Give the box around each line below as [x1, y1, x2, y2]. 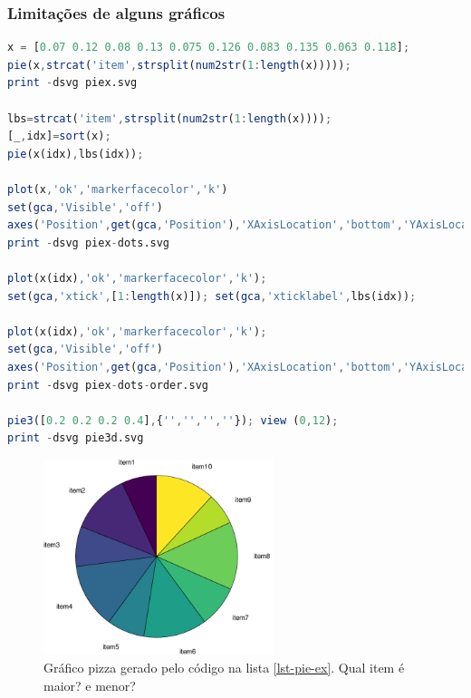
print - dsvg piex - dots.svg [7, 236, 170, 249]
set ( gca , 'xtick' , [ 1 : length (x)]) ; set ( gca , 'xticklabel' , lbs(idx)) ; [7, 289, 417, 303]
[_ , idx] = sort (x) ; [7, 130, 111, 143]
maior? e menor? [43, 675, 136, 694]
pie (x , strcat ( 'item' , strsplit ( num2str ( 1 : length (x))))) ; [7, 58, 351, 72]
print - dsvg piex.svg [7, 76, 138, 90]
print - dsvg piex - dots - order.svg [7, 378, 208, 392]
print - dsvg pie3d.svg [7, 431, 144, 445]
